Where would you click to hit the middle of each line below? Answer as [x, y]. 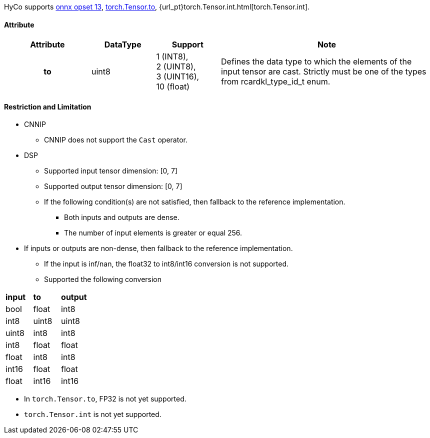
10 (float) [173, 87]
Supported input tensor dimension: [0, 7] [111, 171]
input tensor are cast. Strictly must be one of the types [324, 72]
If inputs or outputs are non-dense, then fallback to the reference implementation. [158, 248]
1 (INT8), [172, 57]
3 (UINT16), [178, 77]
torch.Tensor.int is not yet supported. [93, 414]
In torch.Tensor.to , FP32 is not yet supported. [105, 399]
